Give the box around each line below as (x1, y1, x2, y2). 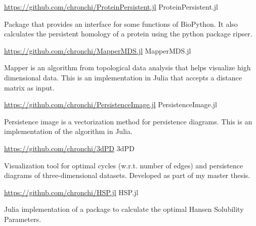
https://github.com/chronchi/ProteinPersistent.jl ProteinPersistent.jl (4, 2, 218, 12)
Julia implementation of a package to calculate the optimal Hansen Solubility (4, 204, 244, 214)
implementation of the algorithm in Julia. (4, 126, 133, 137)
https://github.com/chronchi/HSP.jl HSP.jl (4, 187, 139, 197)
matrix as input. (4, 82, 55, 93)
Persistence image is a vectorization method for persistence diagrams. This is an (4, 116, 252, 126)
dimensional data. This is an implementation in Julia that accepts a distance (4, 72, 242, 82)
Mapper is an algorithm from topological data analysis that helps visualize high (4, 62, 251, 73)
